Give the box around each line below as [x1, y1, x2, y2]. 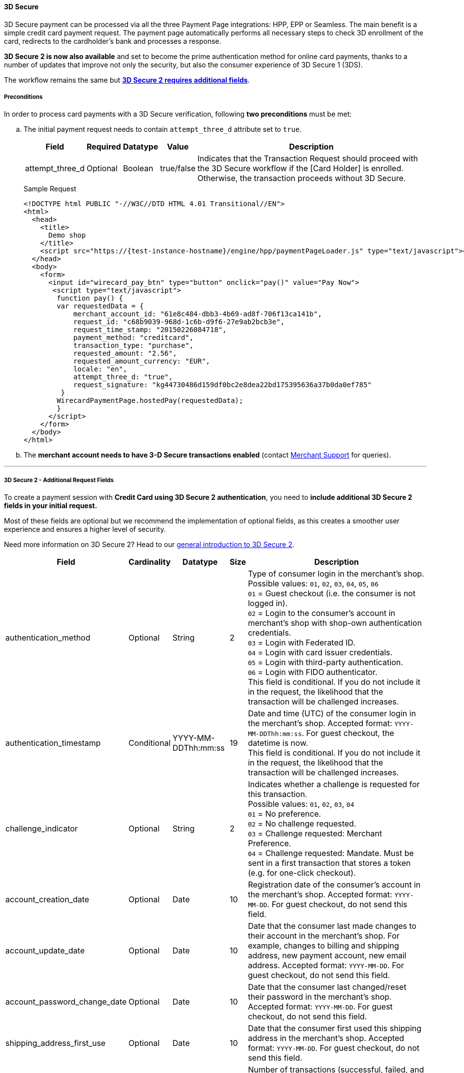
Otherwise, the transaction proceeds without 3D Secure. [197, 173, 406, 184]
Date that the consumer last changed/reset [248, 982, 406, 992]
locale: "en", [73, 365, 127, 373]
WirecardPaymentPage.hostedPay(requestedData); [57, 397, 243, 405]
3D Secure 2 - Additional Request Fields [4, 476, 114, 484]
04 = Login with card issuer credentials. [248, 647, 393, 658]
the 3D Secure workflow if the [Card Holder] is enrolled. [197, 163, 404, 174]
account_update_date [5, 946, 85, 956]
